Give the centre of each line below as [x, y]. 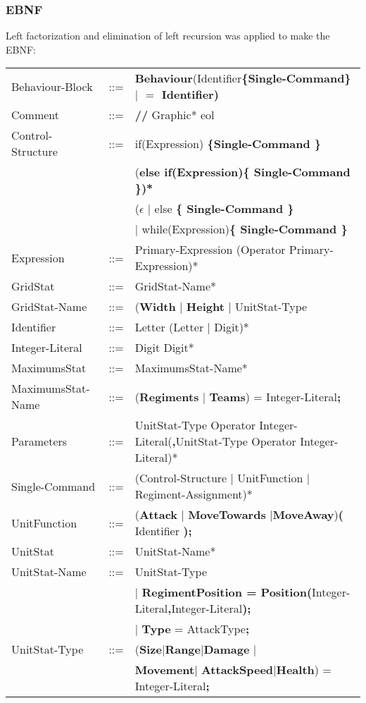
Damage [227, 649]
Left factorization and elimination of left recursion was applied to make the [168, 36]
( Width [155, 307]
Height [205, 307]
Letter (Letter [169, 327]
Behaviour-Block [52, 86]
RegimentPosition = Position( [227, 592]
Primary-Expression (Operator [210, 250]
